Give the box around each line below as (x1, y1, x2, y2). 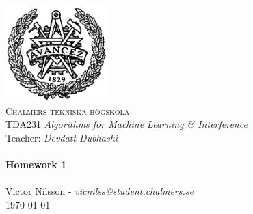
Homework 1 (5, 157, 67, 172)
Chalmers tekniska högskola (5, 103, 130, 118)
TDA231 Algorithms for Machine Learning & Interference (5, 117, 248, 131)
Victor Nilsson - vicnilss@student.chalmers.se (5, 184, 194, 198)
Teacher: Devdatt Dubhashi (5, 130, 118, 144)
